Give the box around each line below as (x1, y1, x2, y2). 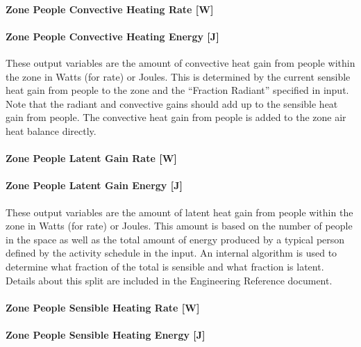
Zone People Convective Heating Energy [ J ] (6, 29, 219, 43)
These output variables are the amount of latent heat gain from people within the (6, 204, 353, 219)
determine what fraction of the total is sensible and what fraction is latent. (6, 259, 324, 273)
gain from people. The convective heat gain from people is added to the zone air (6, 110, 346, 124)
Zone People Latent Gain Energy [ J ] (6, 178, 183, 193)
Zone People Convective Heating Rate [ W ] (6, 1, 214, 16)
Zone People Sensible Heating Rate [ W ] (6, 300, 200, 314)
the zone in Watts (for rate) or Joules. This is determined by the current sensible (6, 69, 351, 83)
